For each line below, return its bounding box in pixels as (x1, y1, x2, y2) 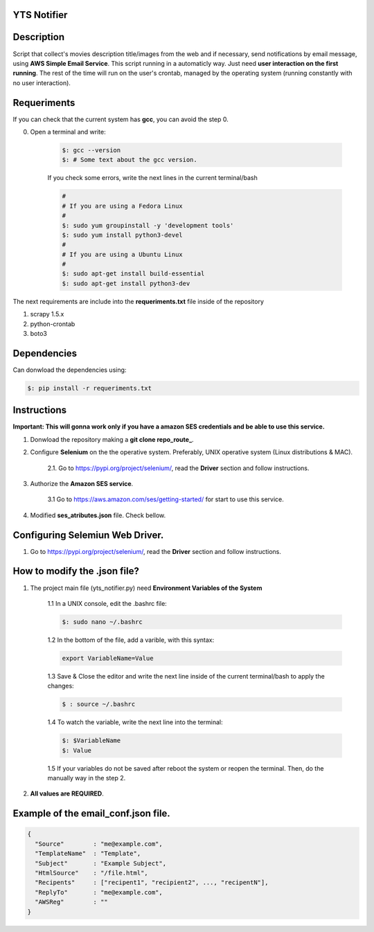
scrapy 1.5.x (30, 310, 64, 319)
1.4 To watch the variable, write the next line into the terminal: (47, 718, 223, 726)
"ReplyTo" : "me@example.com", (35, 888, 163, 896)
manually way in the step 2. (47, 774, 126, 782)
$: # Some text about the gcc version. (62, 156, 197, 164)
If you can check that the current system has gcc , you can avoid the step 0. (12, 115, 229, 123)
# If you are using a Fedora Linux (62, 201, 183, 210)
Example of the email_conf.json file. (12, 807, 171, 820)
